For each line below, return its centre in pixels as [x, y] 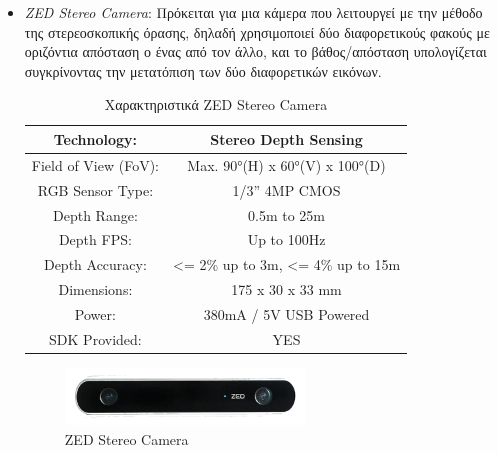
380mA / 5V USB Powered [286, 313]
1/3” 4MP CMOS [286, 189]
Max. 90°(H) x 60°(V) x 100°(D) [286, 164]
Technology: [95, 138]
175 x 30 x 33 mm [286, 289]
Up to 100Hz [286, 239]
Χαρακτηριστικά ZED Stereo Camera [216, 104]
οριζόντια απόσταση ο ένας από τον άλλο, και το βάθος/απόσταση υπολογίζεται [255, 51]
